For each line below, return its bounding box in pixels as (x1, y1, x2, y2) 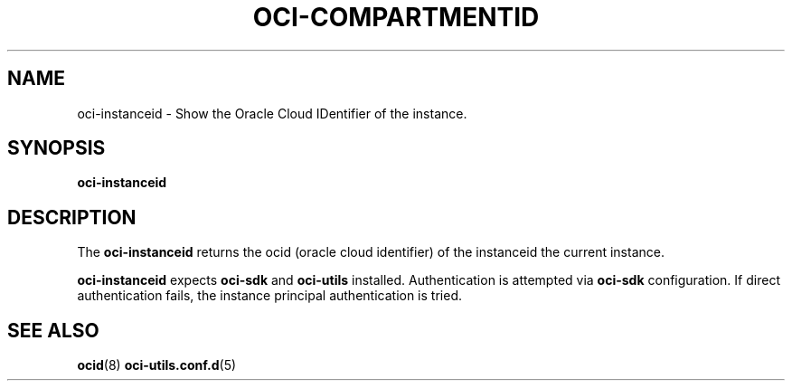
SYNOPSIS (7, 137, 106, 160)
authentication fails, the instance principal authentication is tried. (77, 288, 462, 304)
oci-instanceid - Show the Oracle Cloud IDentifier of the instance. (77, 105, 467, 121)
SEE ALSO (7, 318, 99, 342)
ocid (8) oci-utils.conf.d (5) (77, 357, 237, 374)
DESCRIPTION (7, 205, 137, 229)
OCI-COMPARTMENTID (252, 2, 540, 33)
